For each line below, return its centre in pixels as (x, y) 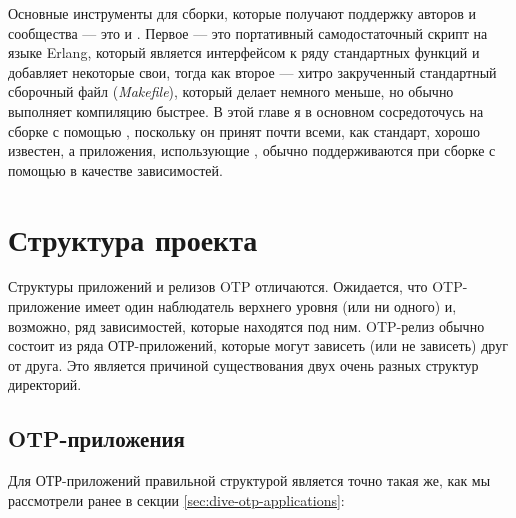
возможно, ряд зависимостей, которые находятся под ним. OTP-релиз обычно (246, 325)
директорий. (45, 384)
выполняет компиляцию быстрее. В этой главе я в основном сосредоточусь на (246, 110)
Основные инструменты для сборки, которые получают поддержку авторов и (242, 13)
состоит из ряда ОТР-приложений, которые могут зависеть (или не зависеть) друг (258, 345)
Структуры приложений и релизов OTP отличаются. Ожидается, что (218, 286)
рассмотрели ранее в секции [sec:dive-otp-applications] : (176, 499)
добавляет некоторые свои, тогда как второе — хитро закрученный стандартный (252, 71)
